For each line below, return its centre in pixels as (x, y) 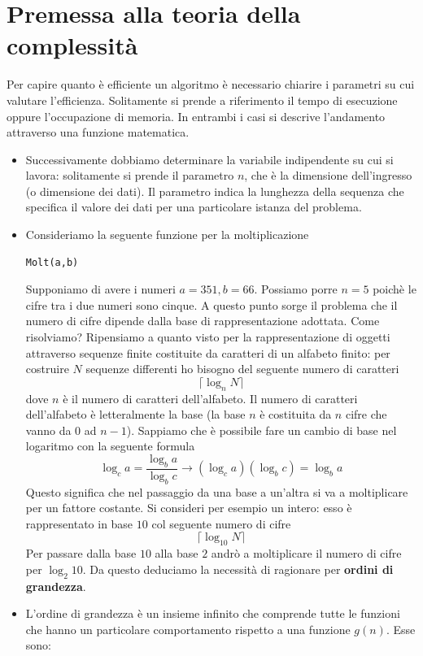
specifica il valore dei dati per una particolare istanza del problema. (194, 207)
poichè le (395, 289)
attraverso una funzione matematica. (98, 132)
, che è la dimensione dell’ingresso (328, 175)
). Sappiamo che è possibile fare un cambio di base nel (262, 430)
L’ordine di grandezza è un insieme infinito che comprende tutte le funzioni (213, 613)
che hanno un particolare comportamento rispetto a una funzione (188, 629)
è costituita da (296, 414)
